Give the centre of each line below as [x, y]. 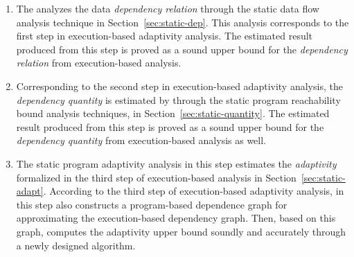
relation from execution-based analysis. [99, 63]
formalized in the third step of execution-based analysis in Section [156, 177]
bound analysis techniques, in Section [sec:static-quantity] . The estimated [173, 113]
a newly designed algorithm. [76, 245]
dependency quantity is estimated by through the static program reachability [178, 99]
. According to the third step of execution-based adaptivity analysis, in [194, 191]
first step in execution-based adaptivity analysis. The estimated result [165, 36]
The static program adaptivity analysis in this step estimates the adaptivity [176, 163]
